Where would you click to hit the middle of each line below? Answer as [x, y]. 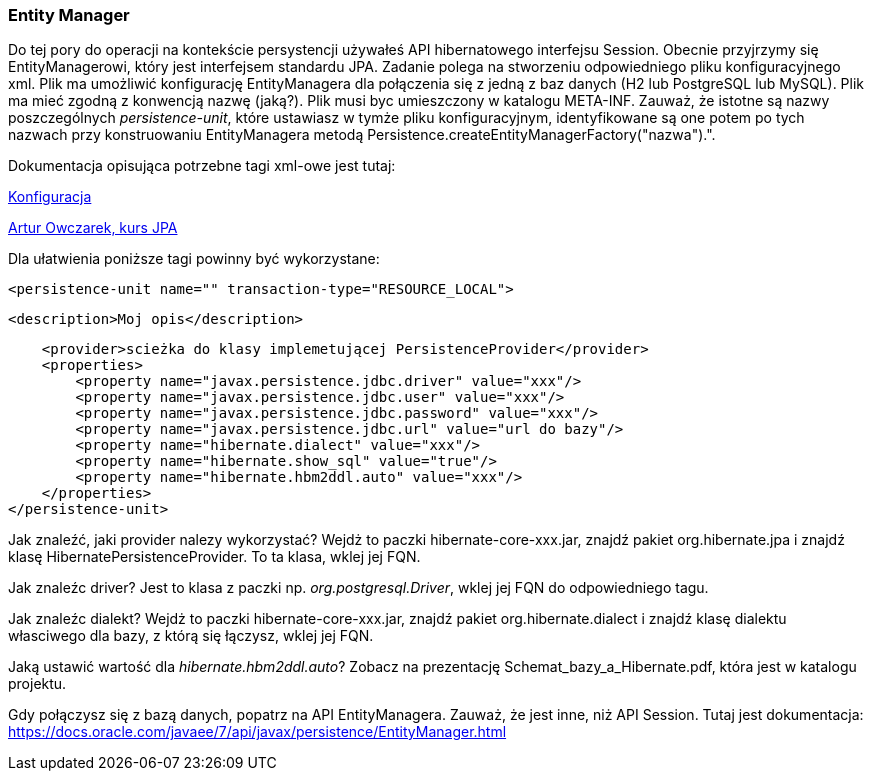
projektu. [37, 684]
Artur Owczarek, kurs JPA [93, 228]
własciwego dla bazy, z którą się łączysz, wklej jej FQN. [191, 636]
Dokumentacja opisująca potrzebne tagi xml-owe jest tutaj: [202, 166]
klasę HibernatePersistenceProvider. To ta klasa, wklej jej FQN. [214, 557]
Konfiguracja [50, 197]
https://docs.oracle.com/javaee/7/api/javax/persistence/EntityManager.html [257, 732]
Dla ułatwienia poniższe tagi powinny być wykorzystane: [194, 259]
